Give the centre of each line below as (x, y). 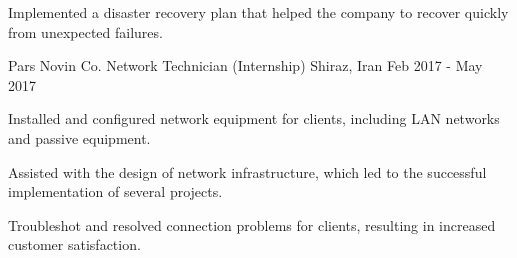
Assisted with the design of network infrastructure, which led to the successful (247, 171)
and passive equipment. (79, 137)
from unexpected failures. (85, 31)
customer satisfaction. (74, 244)
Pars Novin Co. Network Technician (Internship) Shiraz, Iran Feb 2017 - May (245, 65)
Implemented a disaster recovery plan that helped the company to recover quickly (258, 12)
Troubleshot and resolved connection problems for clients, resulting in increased (252, 224)
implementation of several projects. (115, 191)
